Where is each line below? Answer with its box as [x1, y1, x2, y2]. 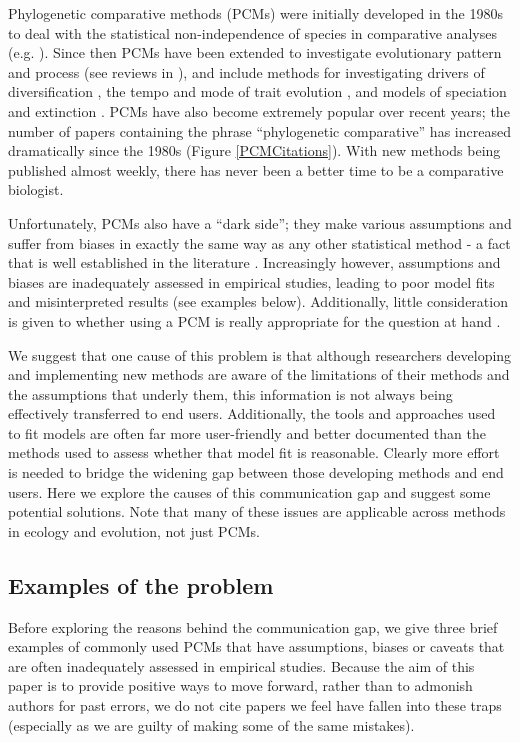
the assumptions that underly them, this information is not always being [8, 383, 453, 404]
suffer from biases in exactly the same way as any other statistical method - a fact [8, 232, 511, 253]
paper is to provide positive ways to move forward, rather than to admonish [8, 675, 473, 696]
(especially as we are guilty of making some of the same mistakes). [8, 714, 415, 735]
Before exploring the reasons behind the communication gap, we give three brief [8, 616, 498, 637]
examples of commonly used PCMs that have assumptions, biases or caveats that [8, 636, 505, 657]
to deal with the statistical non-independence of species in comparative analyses [8, 22, 497, 43]
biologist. [8, 179, 64, 200]
